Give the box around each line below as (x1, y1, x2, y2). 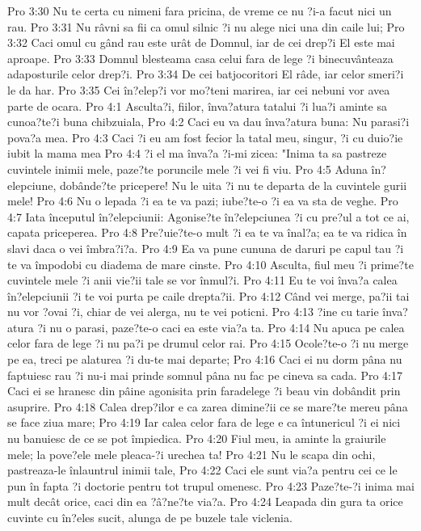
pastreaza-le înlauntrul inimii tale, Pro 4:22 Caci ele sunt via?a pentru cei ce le (7, 461, 398, 478)
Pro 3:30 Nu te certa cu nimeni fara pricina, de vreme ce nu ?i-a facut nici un (7, 2, 392, 19)
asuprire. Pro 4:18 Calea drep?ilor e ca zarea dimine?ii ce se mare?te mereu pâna (7, 398, 408, 415)
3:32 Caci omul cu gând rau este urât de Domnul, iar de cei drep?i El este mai (7, 34, 395, 51)
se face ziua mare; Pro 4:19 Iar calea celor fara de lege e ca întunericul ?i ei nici (7, 414, 401, 431)
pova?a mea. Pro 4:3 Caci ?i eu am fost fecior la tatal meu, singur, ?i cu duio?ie (7, 129, 403, 145)
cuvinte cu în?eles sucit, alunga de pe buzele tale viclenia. (7, 509, 293, 525)
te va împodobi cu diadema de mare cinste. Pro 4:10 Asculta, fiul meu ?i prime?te (7, 255, 414, 272)
